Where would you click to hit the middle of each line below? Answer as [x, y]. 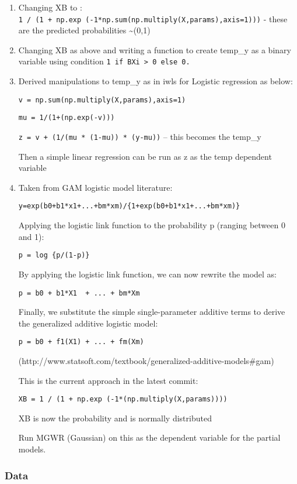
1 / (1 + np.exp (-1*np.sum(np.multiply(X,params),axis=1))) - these [153, 18]
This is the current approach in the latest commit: [108, 380]
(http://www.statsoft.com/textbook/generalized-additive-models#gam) [146, 361]
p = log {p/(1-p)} [54, 255]
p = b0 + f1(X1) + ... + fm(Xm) [81, 342]
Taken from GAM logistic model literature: [95, 187]
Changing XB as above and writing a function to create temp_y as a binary [155, 49]
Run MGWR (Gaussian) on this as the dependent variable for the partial [149, 437]
